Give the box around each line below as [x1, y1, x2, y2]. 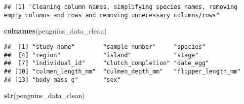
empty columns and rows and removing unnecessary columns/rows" [4, 11, 220, 19]
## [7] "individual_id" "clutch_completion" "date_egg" [4, 60, 209, 67]
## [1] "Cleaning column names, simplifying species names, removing [4, 3, 238, 10]
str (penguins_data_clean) [4, 90, 85, 101]
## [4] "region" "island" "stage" [4, 51, 199, 59]
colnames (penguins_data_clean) [4, 26, 107, 36]
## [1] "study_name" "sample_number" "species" [4, 43, 206, 50]
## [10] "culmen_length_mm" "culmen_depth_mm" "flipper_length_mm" [4, 68, 241, 75]
